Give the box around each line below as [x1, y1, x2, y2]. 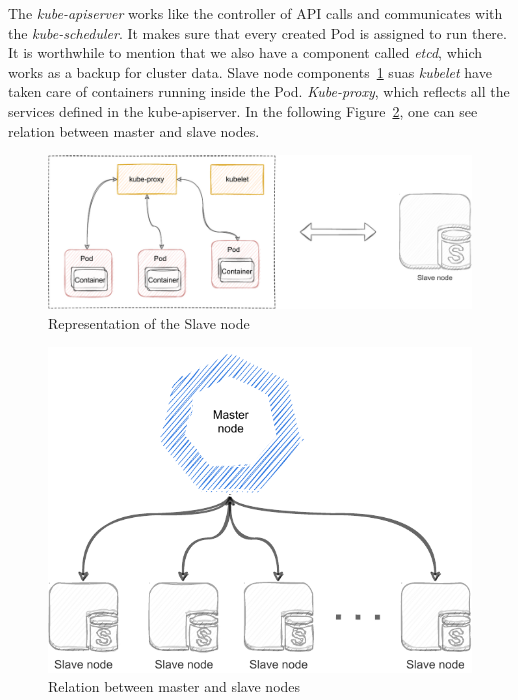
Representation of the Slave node [48, 312, 250, 333]
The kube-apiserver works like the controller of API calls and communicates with [8, 3, 503, 23]
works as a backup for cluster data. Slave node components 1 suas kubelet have [8, 61, 492, 82]
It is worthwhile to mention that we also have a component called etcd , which [8, 42, 483, 63]
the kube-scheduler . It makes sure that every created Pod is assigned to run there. [8, 22, 507, 43]
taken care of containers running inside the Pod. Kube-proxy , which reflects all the [8, 81, 510, 102]
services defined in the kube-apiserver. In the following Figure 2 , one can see [8, 100, 478, 121]
